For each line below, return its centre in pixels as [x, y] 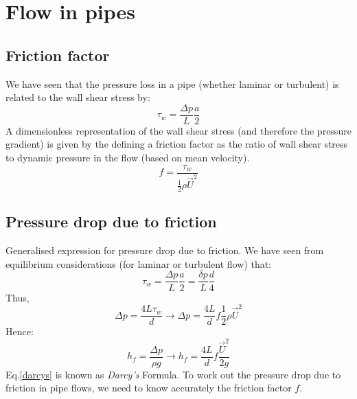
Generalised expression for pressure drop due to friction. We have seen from [165, 250]
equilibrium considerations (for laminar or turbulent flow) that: [139, 263]
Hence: [20, 331]
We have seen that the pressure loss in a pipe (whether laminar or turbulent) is [172, 83]
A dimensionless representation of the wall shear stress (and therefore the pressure [178, 130]
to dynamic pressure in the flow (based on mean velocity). [128, 158]
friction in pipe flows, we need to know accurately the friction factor [149, 388]
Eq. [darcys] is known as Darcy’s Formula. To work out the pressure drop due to [173, 374]
